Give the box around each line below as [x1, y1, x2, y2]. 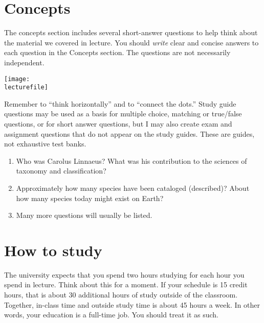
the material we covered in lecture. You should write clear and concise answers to [4, 37, 259, 47]
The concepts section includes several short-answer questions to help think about [4, 27, 258, 38]
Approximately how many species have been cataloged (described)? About [16, 182, 250, 193]
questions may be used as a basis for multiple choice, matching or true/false [4, 108, 242, 119]
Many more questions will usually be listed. [16, 210, 152, 220]
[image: [4, 75, 30, 83]
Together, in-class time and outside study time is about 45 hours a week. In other [4, 299, 260, 310]
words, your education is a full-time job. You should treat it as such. [4, 309, 218, 320]
